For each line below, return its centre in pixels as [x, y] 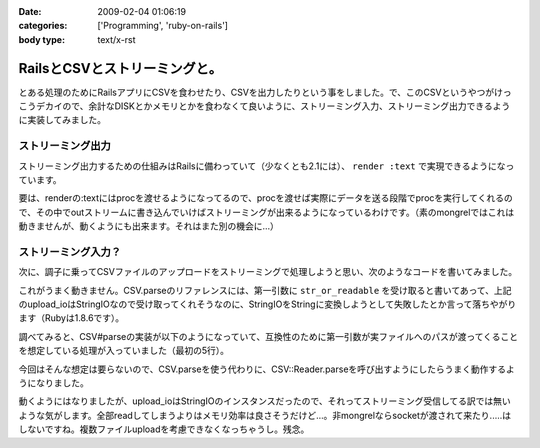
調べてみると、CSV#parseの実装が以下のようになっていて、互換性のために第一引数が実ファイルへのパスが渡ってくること [268, 336]
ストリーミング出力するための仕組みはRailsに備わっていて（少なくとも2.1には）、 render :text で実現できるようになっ [266, 166]
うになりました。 [53, 383]
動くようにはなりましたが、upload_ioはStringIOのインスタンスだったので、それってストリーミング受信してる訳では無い [265, 401]
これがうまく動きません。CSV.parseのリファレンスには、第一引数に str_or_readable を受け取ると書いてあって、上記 [265, 290]
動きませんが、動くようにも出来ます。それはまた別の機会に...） [148, 226]
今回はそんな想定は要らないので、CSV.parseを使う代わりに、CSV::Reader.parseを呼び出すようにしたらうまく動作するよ [266, 369]
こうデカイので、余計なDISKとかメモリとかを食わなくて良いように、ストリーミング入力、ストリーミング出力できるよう [264, 106]
